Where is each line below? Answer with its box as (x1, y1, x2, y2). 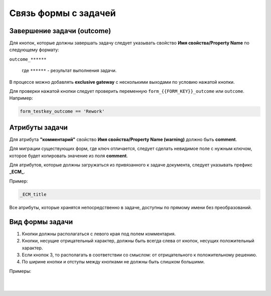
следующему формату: (9, 47, 60, 53)
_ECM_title (20, 191, 47, 197)
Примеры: (9, 268, 32, 274)
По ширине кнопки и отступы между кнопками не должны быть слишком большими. (22, 259, 205, 265)
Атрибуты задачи (9, 123, 68, 131)
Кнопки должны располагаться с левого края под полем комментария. (22, 231, 176, 237)
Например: (9, 95, 33, 101)
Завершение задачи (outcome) (9, 27, 111, 35)
